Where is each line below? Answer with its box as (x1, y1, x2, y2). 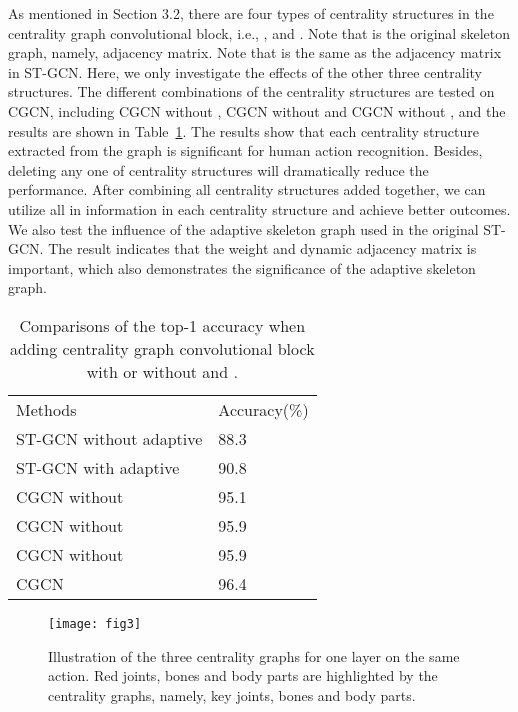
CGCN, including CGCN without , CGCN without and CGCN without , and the (8, 100, 506, 121)
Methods (16, 397, 77, 421)
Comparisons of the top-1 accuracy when (19, 313, 306, 337)
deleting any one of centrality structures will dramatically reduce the (8, 159, 429, 180)
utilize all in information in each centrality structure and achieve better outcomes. (8, 198, 511, 219)
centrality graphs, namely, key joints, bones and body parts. (48, 684, 416, 705)
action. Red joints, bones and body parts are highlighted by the (48, 665, 438, 686)
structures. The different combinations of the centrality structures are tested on (8, 81, 495, 102)
